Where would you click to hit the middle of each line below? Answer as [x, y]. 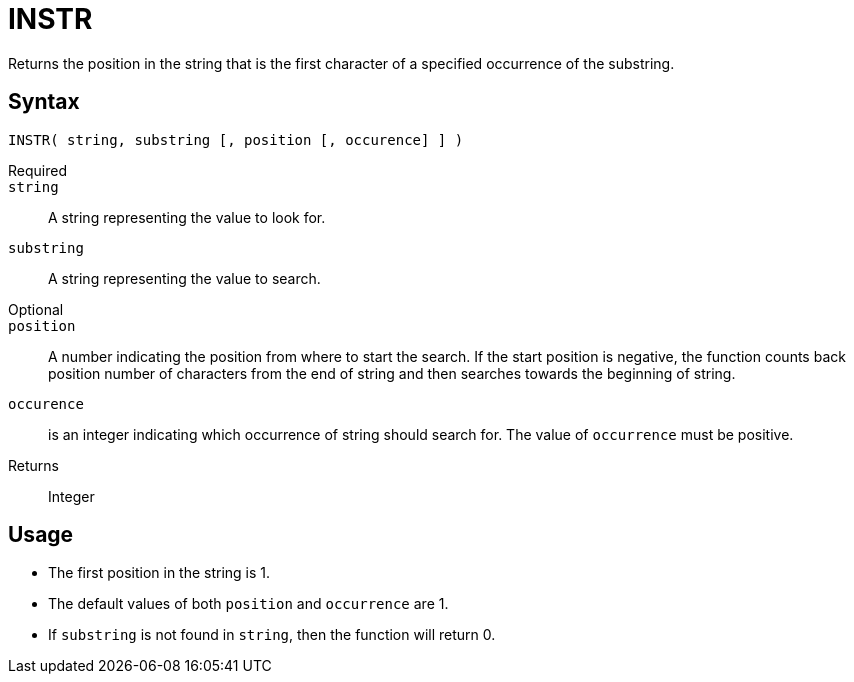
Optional [36, 309]
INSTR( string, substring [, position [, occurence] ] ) [236, 139]
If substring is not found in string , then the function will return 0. [272, 635]
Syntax [44, 102]
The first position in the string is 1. [159, 573]
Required [37, 170]
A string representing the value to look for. [187, 217]
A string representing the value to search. [184, 278]
